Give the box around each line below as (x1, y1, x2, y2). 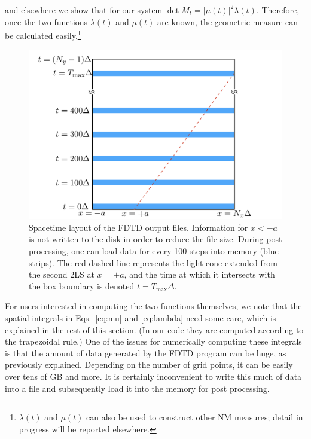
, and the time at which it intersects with (124, 268, 275, 281)
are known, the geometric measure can (157, 15, 298, 28)
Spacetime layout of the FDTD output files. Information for (29, 221, 248, 233)
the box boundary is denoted (29, 279, 135, 292)
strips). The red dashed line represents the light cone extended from (29, 256, 278, 269)
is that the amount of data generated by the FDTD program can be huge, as (5, 346, 286, 359)
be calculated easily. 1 (5, 28, 81, 41)
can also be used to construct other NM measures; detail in (86, 411, 303, 423)
